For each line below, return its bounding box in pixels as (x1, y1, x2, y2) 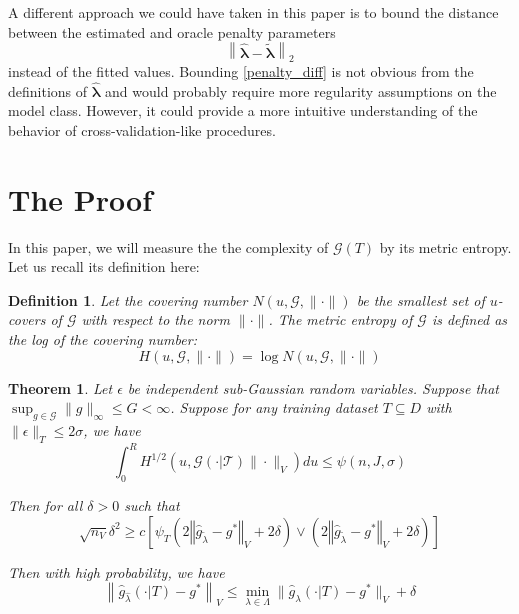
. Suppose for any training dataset (170, 397, 378, 418)
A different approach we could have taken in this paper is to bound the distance (8, 2, 499, 22)
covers (8, 309, 46, 330)
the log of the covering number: (8, 329, 197, 350)
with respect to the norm (81, 309, 230, 330)
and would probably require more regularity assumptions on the (105, 80, 497, 101)
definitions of (8, 80, 88, 101)
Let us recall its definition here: (8, 256, 200, 277)
